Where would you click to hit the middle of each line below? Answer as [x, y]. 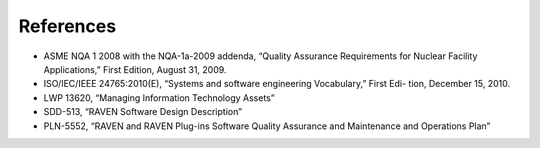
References [67, 26]
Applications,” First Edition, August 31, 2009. [135, 69]
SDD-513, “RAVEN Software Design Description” [143, 112]
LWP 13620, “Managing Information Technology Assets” [159, 97]
